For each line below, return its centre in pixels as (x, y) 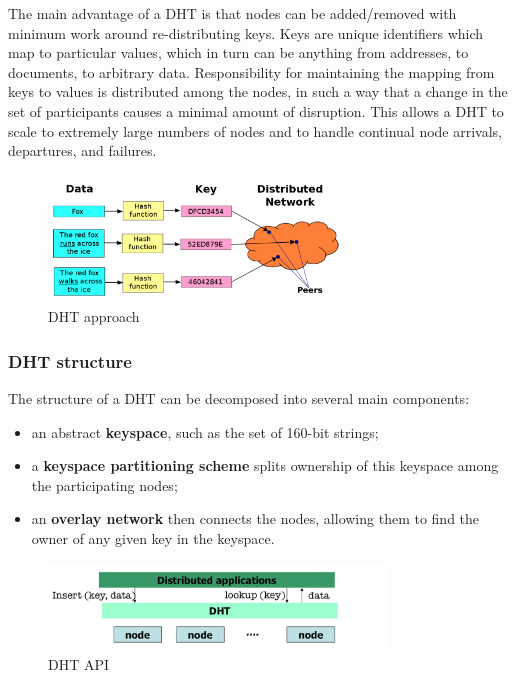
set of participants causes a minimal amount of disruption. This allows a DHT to (256, 110)
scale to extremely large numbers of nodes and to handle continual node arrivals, (255, 130)
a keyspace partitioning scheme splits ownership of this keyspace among (265, 465)
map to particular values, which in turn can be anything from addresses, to (238, 52)
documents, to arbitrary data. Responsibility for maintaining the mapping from (251, 71)
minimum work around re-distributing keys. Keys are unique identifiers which (246, 32)
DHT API (79, 663)
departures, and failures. (82, 150)
